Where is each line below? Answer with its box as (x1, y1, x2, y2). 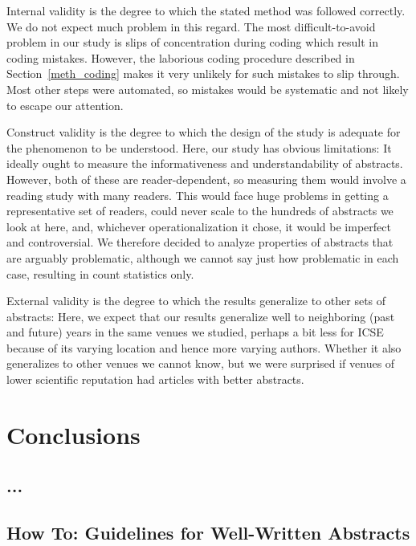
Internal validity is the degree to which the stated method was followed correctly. (6, 2, 406, 18)
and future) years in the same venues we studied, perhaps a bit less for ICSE (6, 324, 384, 340)
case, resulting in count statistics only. (6, 265, 194, 282)
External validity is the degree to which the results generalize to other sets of (6, 292, 386, 309)
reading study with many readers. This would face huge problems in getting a (6, 186, 389, 203)
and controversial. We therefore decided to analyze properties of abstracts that (6, 234, 394, 251)
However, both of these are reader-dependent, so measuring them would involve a (6, 170, 406, 187)
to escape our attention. (6, 96, 124, 113)
